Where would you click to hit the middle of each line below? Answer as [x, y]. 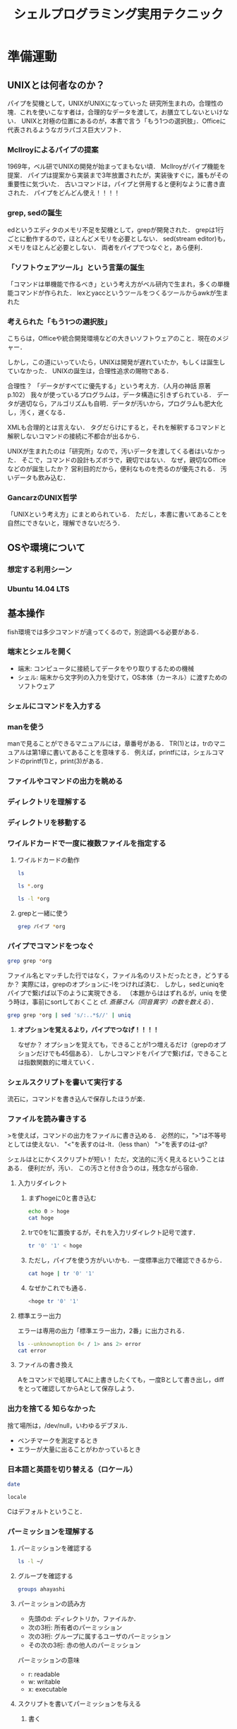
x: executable [48, 1689]
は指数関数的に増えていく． [58, 1062]
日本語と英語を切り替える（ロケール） [72, 1469]
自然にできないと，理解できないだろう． [66, 523]
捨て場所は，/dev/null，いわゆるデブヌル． [69, 1425]
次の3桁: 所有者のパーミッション [75, 1627]
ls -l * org [34, 899]
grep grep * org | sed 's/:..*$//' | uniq [69, 1015]
